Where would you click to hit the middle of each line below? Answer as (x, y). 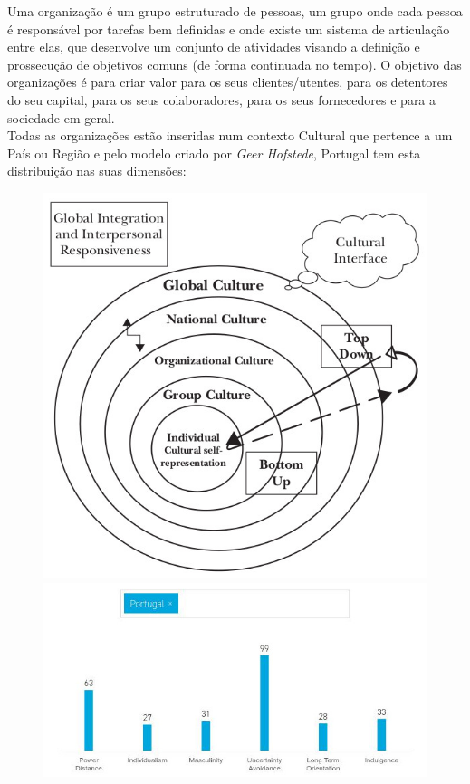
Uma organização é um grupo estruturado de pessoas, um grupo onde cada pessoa (235, 11)
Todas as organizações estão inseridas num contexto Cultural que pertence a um (230, 135)
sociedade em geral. (61, 117)
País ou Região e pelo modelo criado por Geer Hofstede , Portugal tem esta (214, 153)
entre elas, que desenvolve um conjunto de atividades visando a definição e (214, 47)
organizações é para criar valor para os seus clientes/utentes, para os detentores (228, 82)
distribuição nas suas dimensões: (97, 171)
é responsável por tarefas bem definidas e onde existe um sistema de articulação (229, 29)
